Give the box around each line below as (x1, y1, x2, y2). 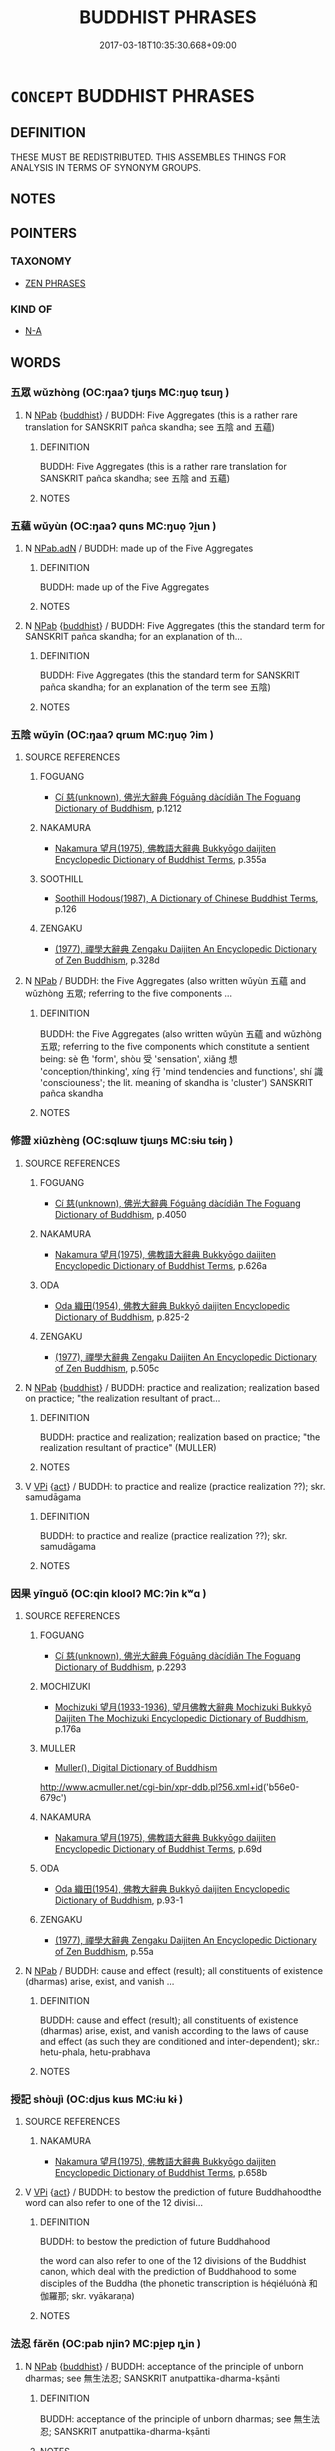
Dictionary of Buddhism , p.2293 (54, 1661, 187, 1673)
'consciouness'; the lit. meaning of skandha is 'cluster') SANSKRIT (39, 1077, 314, 1089)
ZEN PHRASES (24, 277, 86, 289)
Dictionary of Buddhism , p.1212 (54, 802, 182, 815)
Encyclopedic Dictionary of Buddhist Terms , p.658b (54, 2167, 268, 2179)
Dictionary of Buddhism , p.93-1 (54, 1894, 184, 1906)
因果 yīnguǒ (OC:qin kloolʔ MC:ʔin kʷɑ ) (10, 1586, 207, 1600)
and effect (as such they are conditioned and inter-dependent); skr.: (39, 2036, 320, 2047)
